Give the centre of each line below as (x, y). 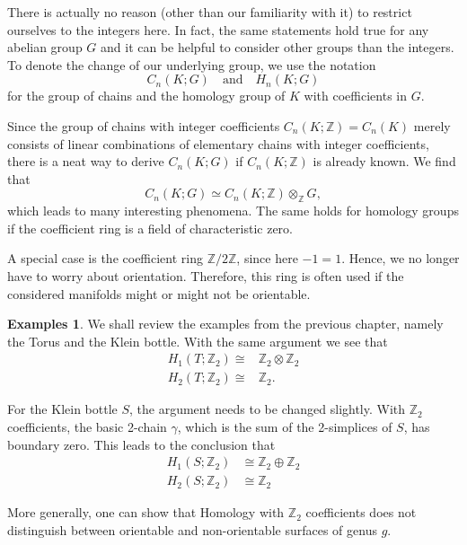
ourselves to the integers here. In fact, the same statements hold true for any (218, 29)
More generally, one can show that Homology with (146, 512)
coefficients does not (361, 512)
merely (432, 125)
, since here (267, 258)
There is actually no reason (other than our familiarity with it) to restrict (210, 12)
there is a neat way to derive (86, 161)
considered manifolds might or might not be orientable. (159, 293)
